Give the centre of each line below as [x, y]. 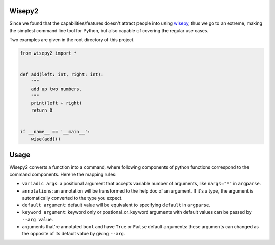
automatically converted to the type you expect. [72, 198]
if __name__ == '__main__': [55, 132]
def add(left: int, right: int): [62, 75]
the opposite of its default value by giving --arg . [74, 233]
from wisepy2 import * [48, 53]
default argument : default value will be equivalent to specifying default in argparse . [116, 205]
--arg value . [38, 220]
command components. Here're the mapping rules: [63, 174]
